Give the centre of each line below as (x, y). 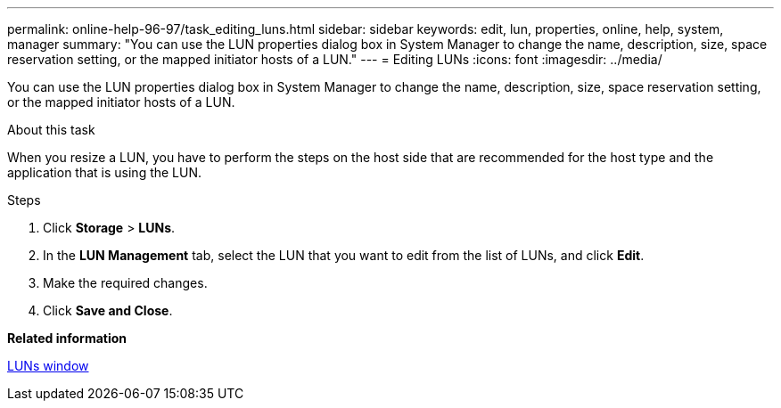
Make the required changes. (125, 283)
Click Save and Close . (108, 310)
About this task (51, 130)
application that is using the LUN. (105, 172)
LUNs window (48, 366)
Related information (67, 338)
